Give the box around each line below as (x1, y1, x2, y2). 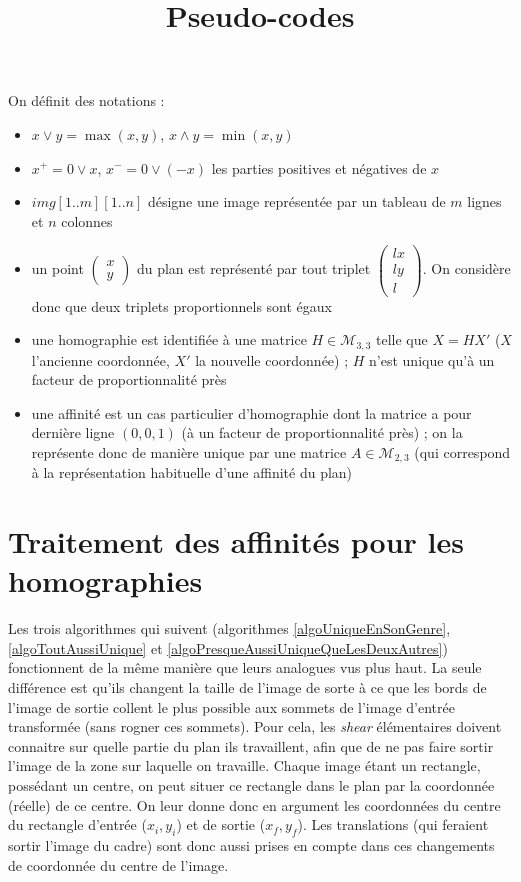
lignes (467, 191, 502, 212)
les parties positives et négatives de (211, 157, 427, 178)
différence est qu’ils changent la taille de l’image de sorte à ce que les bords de (8, 677, 487, 698)
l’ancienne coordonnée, (31, 349, 170, 370)
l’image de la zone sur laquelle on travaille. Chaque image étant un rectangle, (8, 755, 481, 776)
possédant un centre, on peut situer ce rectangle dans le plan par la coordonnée (8, 775, 495, 796)
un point (31, 258, 84, 279)
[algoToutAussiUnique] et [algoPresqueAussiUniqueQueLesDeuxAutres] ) (8, 637, 448, 658)
